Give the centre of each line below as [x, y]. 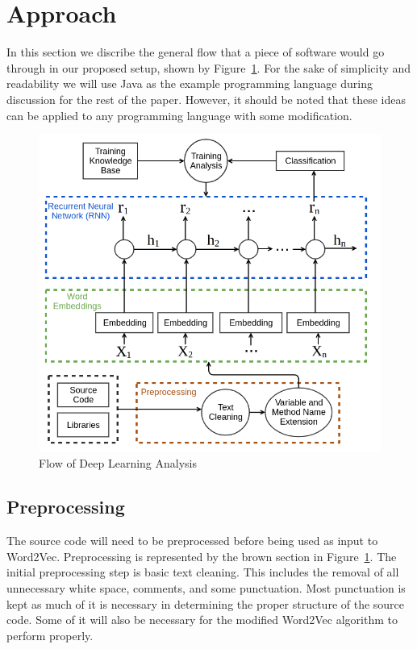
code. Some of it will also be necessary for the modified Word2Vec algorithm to [202, 620]
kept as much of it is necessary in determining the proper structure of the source [206, 603]
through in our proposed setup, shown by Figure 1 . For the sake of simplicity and [209, 67]
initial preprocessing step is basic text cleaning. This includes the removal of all [203, 572]
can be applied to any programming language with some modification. [179, 115]
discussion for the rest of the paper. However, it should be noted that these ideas [206, 99]
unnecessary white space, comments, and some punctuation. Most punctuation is [206, 588]
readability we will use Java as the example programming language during [190, 83]
